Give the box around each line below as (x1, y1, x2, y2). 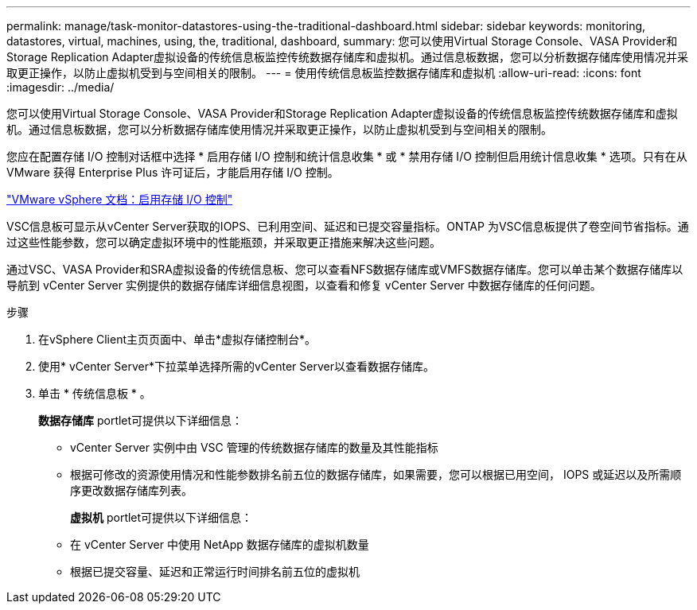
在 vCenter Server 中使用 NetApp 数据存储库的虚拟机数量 (70, 538, 369, 551)
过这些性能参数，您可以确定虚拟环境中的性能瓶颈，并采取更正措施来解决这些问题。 (6, 235, 441, 249)
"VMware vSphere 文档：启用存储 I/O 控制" (6, 192, 233, 206)
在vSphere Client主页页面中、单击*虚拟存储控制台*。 (38, 332, 317, 346)
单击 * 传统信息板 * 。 (38, 387, 151, 400)
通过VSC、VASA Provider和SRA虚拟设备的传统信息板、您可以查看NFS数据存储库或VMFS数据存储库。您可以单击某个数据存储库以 (6, 262, 683, 276)
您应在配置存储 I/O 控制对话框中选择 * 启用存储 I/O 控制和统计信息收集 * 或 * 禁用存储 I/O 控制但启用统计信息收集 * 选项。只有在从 (6, 150, 687, 163)
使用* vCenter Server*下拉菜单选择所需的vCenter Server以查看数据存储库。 (38, 359, 434, 373)
